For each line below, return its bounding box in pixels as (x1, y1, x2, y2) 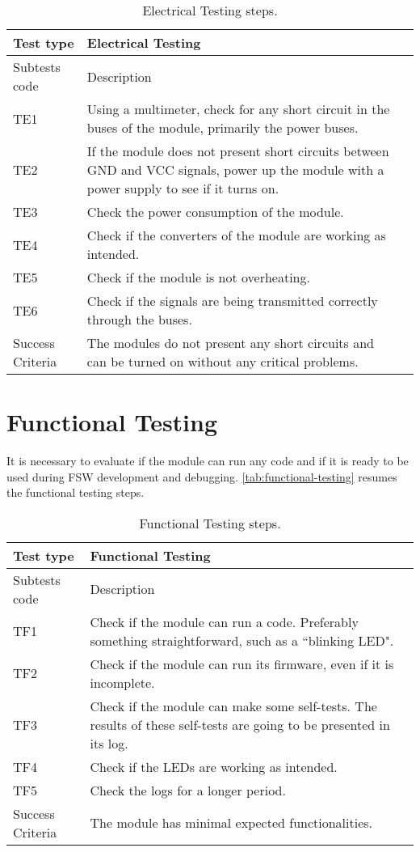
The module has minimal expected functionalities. (90, 813, 373, 833)
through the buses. (86, 310, 192, 329)
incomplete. (90, 672, 155, 692)
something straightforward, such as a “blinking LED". (90, 630, 394, 650)
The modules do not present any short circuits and (86, 333, 374, 352)
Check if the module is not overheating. (86, 268, 310, 286)
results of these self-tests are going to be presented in (90, 714, 390, 734)
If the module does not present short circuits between (86, 142, 389, 160)
